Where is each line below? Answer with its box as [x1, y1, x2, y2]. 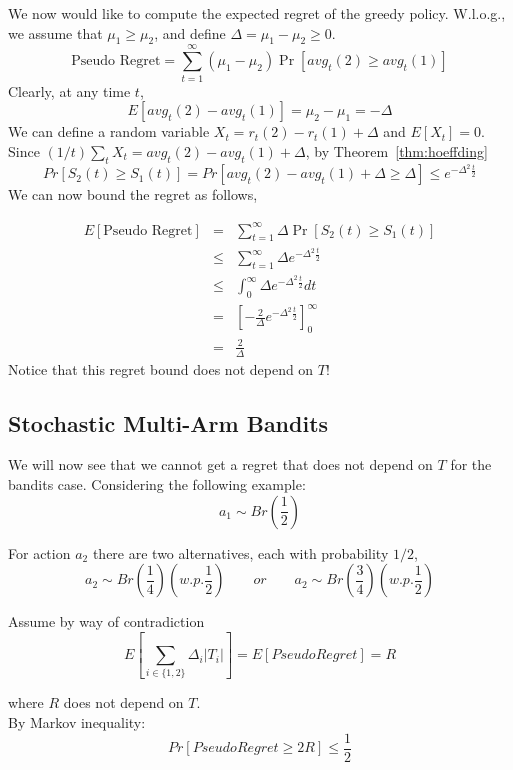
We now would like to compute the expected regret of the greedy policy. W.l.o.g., [8, 3, 506, 23]
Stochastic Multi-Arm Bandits [8, 407, 329, 438]
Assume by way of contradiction [8, 611, 205, 632]
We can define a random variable [8, 121, 210, 142]
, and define [154, 22, 226, 43]
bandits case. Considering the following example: [8, 473, 306, 494]
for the [450, 454, 492, 475]
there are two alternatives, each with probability [92, 542, 389, 563]
